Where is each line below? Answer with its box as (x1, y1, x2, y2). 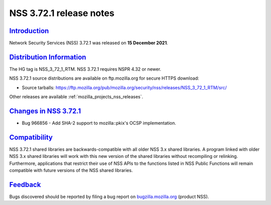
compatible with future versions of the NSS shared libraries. (9, 167, 133, 173)
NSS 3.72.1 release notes (9, 8, 115, 19)
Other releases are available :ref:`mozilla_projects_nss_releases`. (9, 94, 144, 100)
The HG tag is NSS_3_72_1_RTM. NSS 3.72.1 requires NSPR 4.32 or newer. (9, 66, 162, 72)
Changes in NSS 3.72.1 (9, 107, 81, 115)
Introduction (9, 27, 49, 35)
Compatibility (9, 133, 53, 141)
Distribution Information (9, 53, 86, 61)
